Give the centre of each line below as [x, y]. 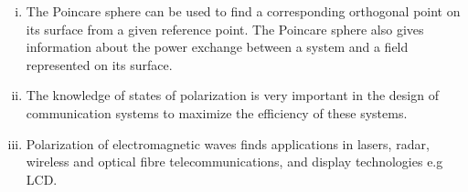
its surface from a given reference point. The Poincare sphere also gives [225, 29]
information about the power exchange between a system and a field [217, 47]
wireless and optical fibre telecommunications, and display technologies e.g [234, 162]
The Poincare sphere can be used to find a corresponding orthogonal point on [243, 11]
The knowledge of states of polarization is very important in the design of [232, 95]
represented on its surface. [99, 64]
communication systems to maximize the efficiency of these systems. [217, 112]
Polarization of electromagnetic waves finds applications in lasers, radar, [228, 143]
